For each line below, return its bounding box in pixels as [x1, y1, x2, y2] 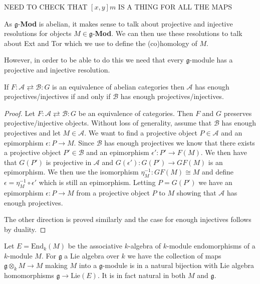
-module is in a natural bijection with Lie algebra [102, 260, 254, 270]
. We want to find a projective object [84, 127, 197, 137]
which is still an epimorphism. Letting [39, 177, 156, 187]
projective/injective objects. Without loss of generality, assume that [4, 117, 212, 128]
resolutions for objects [4, 28, 72, 38]
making [45, 260, 68, 270]
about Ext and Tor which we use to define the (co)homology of [4, 37, 197, 48]
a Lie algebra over [64, 250, 119, 260]
